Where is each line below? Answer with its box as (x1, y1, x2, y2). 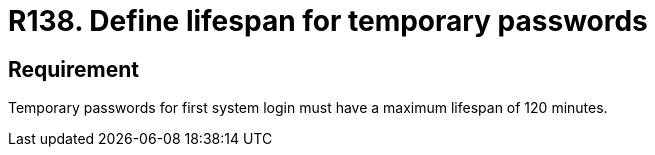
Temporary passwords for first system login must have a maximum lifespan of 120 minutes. (8, 99, 608, 117)
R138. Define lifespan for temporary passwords (8, 4, 648, 38)
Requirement (8, 56, 140, 82)
